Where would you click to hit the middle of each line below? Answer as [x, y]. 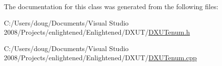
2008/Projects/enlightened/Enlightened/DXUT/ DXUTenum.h [97, 32]
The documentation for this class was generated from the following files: [111, 6]
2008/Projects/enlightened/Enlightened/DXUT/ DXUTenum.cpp [101, 58]
